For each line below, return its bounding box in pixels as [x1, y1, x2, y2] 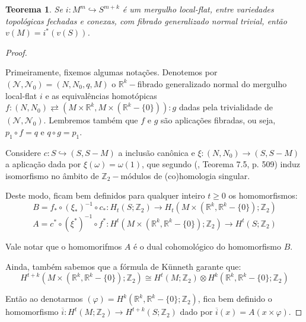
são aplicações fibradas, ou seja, [160, 114, 276, 126]
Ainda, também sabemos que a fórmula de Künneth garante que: [5, 260, 241, 272]
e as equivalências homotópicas [45, 89, 157, 101]
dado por [180, 305, 213, 318]
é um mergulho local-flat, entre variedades [122, 3, 274, 15]
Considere [5, 146, 42, 158]
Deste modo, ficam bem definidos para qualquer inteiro [5, 189, 205, 202]
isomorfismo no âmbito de [5, 169, 99, 181]
